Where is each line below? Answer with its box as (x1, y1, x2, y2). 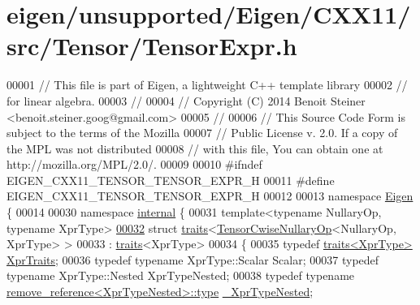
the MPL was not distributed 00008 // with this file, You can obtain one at (6, 140, 383, 157)
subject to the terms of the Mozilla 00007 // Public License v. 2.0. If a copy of (6, 124, 398, 141)
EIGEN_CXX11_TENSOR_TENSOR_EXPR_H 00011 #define (6, 171, 335, 188)
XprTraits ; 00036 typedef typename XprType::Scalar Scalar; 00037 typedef (6, 251, 379, 268)
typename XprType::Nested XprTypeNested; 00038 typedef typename (6, 267, 355, 284)
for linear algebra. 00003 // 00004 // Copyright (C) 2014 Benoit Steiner (6, 92, 366, 109)
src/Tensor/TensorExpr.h (6, 29, 297, 62)
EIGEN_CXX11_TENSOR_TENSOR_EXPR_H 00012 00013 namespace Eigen (6, 187, 414, 204)
